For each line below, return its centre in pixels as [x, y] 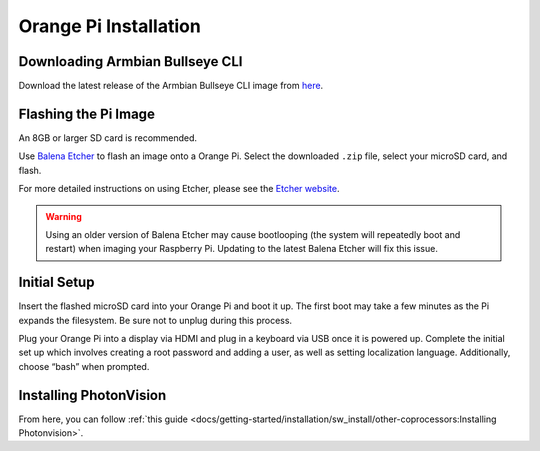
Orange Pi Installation [110, 26]
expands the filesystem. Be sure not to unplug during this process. [155, 320]
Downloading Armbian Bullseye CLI [130, 61]
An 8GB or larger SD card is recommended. [108, 137]
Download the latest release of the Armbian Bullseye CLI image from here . [171, 86]
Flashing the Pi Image [86, 113]
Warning [63, 216]
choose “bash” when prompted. [84, 366]
